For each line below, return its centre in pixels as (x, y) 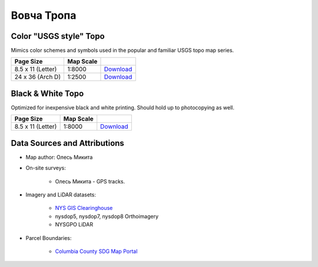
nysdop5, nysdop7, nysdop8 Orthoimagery (107, 216)
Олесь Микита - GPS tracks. (90, 181)
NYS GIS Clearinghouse (84, 208)
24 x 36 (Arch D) (38, 77)
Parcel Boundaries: (49, 238)
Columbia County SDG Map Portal (96, 251)
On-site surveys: (46, 168)
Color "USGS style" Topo (58, 36)
